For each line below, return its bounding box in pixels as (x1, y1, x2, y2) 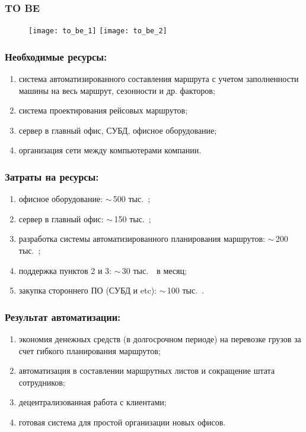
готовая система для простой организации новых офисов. (18, 416, 226, 428)
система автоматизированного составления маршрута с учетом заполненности (18, 72, 299, 85)
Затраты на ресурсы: (5, 169, 99, 184)
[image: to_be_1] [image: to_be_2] (28, 27, 167, 36)
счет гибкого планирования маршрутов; (18, 344, 161, 357)
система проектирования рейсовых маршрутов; (18, 104, 188, 116)
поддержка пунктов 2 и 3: (18, 264, 111, 276)
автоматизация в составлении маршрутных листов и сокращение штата (18, 364, 275, 377)
